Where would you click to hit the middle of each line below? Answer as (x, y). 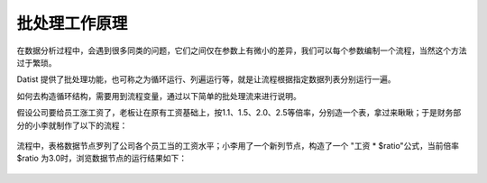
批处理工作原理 (72, 23)
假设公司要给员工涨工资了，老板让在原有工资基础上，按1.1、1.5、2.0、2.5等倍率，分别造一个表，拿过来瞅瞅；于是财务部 (239, 113)
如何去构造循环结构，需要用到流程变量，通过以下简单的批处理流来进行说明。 (159, 96)
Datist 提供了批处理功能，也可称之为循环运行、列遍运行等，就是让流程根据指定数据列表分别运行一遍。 (206, 79)
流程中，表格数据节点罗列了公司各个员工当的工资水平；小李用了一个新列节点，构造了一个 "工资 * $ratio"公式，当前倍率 (238, 145)
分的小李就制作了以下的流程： (72, 125)
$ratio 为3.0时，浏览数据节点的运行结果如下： (102, 159)
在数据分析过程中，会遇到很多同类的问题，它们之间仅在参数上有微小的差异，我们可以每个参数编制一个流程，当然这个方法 (242, 50)
